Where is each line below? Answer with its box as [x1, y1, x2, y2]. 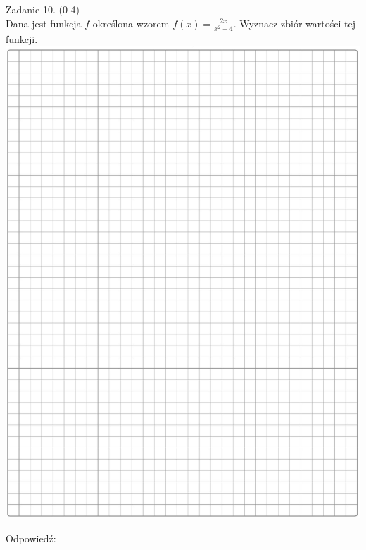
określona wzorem [92, 16, 170, 30]
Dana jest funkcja [6, 16, 82, 30]
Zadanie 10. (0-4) [6, 2, 80, 16]
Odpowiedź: [6, 530, 56, 545]
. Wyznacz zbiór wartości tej [233, 16, 355, 30]
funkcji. [6, 31, 38, 46]
